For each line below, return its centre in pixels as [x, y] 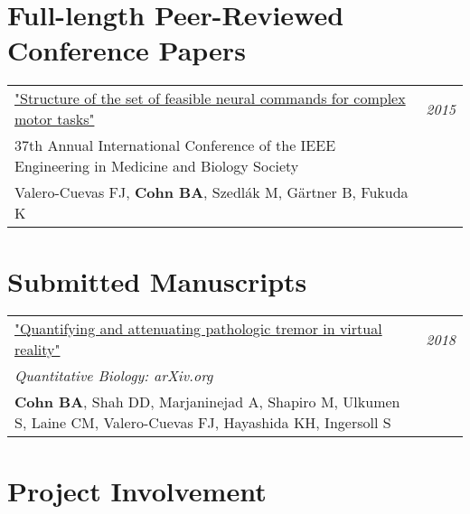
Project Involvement [137, 490]
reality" [38, 350]
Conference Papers [127, 50]
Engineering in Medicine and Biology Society [157, 166]
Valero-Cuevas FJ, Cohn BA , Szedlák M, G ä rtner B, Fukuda [211, 192]
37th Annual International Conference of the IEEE [175, 145]
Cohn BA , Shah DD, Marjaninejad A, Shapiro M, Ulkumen [207, 402]
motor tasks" [55, 119]
